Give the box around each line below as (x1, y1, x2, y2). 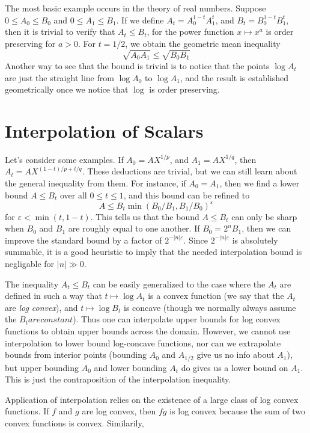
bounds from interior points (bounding (5, 348, 147, 361)
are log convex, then (82, 405, 156, 417)
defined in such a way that (5, 289, 102, 302)
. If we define (116, 13, 164, 26)
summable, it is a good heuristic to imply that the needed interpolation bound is (5, 245, 302, 258)
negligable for (5, 257, 55, 270)
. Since (183, 233, 208, 246)
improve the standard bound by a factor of (5, 233, 162, 246)
